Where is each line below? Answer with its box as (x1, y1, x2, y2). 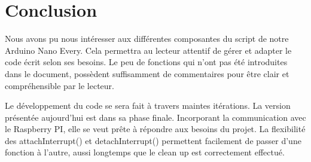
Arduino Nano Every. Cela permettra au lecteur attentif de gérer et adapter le (5, 44, 292, 56)
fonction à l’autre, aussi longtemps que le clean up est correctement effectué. (5, 146, 285, 158)
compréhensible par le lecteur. (5, 79, 114, 91)
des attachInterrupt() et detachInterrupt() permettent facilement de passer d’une (5, 134, 301, 146)
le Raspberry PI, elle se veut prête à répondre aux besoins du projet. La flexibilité (5, 123, 306, 135)
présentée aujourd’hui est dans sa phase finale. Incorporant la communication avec (5, 111, 306, 123)
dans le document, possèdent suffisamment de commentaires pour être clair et (5, 67, 289, 80)
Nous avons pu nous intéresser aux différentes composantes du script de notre (5, 32, 289, 45)
